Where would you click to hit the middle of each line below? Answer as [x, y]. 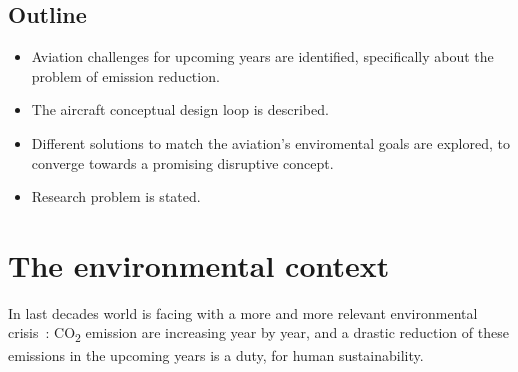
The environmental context [199, 264]
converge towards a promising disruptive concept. [182, 162]
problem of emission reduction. [125, 75]
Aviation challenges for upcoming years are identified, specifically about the [262, 56]
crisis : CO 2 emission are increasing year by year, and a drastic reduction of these [258, 334]
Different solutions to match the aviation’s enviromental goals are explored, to [270, 142]
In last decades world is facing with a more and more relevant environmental [243, 312]
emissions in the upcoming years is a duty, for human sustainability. [216, 354]
